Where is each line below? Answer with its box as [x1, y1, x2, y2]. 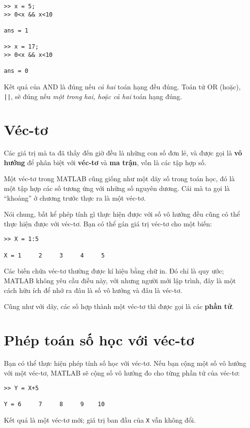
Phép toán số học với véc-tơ [4, 329, 194, 349]
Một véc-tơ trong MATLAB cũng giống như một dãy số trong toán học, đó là [4, 173, 235, 184]
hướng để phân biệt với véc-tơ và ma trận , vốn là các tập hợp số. [4, 157, 206, 167]
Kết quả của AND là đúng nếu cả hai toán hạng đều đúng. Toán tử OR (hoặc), [4, 81, 241, 91]
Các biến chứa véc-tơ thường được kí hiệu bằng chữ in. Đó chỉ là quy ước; [4, 266, 224, 276]
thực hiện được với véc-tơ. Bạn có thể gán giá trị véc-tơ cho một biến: [4, 218, 212, 228]
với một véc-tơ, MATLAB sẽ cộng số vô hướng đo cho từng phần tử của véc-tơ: [4, 367, 240, 377]
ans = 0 [4, 68, 29, 75]
